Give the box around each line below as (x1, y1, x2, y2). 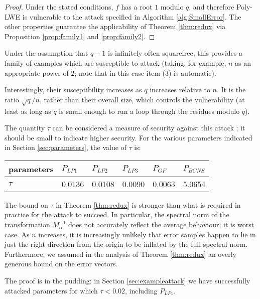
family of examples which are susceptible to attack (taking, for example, (5, 57, 226, 68)
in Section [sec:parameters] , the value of (5, 142, 126, 153)
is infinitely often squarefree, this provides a (107, 48, 242, 58)
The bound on (5, 199, 48, 210)
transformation (5, 219, 50, 230)
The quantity (5, 122, 45, 133)
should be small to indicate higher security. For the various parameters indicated (5, 132, 252, 142)
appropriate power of (5, 67, 69, 78)
